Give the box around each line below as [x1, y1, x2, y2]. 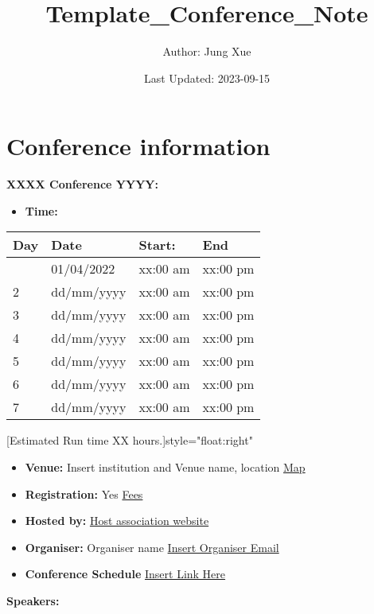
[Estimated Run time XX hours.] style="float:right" [6, 432, 253, 449]
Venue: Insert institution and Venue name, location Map [25, 459, 306, 476]
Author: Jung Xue [162, 43, 251, 60]
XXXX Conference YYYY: [6, 176, 158, 192]
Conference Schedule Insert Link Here [25, 565, 226, 582]
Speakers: [6, 593, 60, 608]
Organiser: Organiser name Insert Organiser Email [25, 538, 279, 555]
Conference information [6, 130, 271, 162]
